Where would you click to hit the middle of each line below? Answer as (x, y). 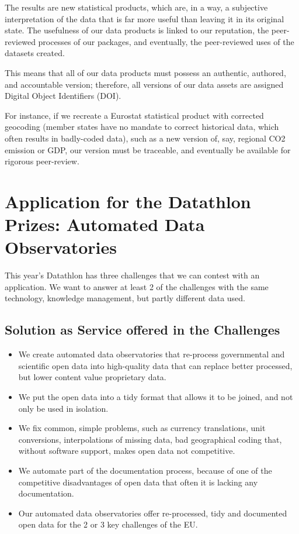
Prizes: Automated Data (105, 224)
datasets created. (35, 53)
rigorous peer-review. (42, 161)
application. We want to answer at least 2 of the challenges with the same (137, 286)
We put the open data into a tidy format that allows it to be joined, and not (156, 396)
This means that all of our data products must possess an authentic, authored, (145, 72)
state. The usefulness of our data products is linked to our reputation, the (137, 30)
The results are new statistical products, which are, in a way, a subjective (136, 7)
